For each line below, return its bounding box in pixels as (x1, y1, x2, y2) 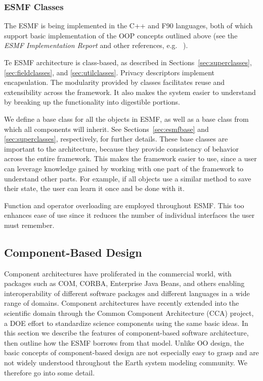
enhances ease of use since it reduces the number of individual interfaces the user (4, 210, 255, 220)
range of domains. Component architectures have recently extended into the (4, 298, 239, 308)
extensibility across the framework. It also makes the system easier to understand (4, 86, 256, 97)
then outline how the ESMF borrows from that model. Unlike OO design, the (4, 337, 244, 348)
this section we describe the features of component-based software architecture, (4, 327, 249, 338)
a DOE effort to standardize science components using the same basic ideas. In (4, 317, 248, 328)
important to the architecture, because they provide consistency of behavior (4, 143, 239, 154)
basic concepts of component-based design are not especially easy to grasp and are (4, 347, 259, 358)
